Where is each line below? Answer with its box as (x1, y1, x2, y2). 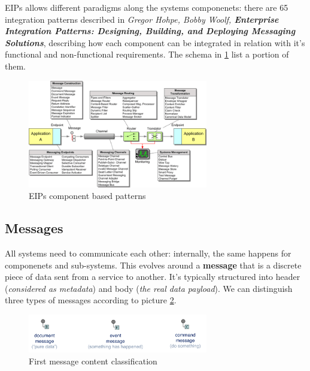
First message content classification (29, 355, 157, 367)
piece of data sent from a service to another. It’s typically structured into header (5, 270, 300, 283)
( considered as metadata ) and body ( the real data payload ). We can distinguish (5, 282, 293, 294)
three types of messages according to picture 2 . (5, 294, 177, 306)
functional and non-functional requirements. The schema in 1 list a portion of (5, 48, 289, 61)
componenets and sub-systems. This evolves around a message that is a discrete (5, 258, 302, 271)
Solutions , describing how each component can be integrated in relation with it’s (5, 36, 305, 49)
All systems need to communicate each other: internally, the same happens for (5, 247, 291, 260)
